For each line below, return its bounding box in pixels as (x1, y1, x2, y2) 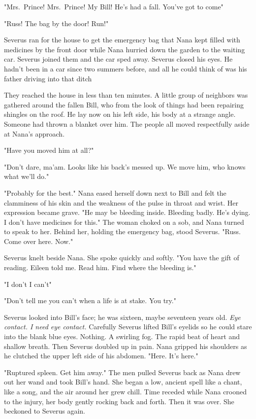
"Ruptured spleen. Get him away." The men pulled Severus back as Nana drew (4, 367, 241, 377)
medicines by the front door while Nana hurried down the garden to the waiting (4, 44, 245, 54)
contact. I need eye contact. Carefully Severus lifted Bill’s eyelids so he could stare (4, 321, 252, 332)
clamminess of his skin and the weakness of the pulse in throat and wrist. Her (4, 197, 238, 208)
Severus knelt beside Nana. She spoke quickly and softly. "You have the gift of (4, 252, 239, 263)
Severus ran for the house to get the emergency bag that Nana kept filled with (4, 35, 240, 45)
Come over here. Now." (4, 236, 73, 246)
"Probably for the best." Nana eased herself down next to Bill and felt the (4, 187, 226, 198)
